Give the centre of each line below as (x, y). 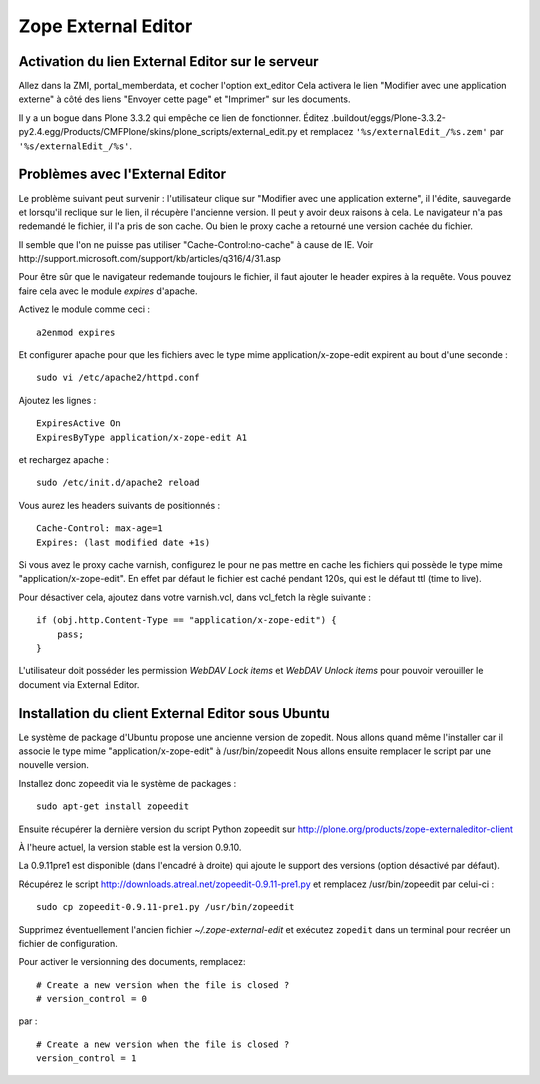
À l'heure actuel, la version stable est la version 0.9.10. (130, 847)
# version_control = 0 (92, 999)
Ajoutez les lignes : (57, 400)
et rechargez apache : (64, 459)
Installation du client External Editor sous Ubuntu (174, 713)
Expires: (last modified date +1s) (123, 542)
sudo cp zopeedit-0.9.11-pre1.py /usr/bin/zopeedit (165, 907)
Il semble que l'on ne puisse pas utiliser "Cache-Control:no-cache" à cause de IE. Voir (196, 244)
